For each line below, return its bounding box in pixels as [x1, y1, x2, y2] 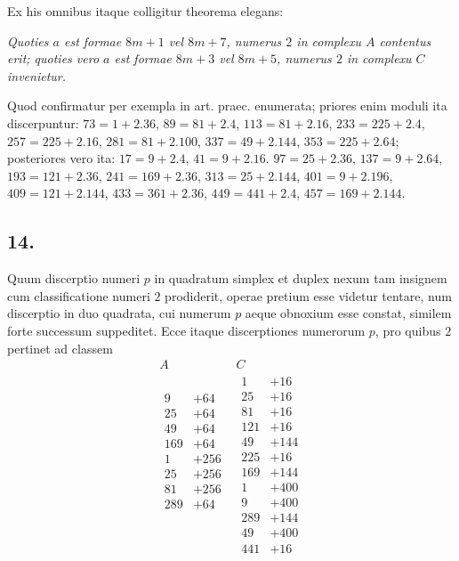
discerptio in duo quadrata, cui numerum [7, 304, 231, 322]
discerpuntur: [7, 113, 79, 132]
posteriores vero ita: [7, 149, 116, 167]
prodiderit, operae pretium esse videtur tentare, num [165, 286, 452, 305]
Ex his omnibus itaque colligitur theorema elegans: [7, 2, 284, 20]
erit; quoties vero [7, 49, 100, 68]
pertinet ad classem [7, 338, 113, 357]
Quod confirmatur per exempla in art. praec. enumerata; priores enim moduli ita [7, 96, 447, 115]
